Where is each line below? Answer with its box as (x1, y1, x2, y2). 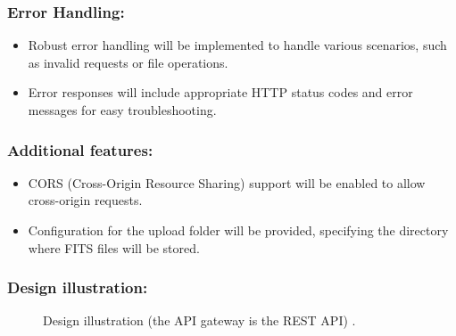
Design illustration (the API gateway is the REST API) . (43, 311, 356, 330)
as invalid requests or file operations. (28, 53, 228, 71)
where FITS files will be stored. (28, 238, 200, 257)
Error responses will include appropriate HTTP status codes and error (28, 83, 413, 102)
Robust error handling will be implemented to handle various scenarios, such (28, 36, 447, 54)
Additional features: (7, 138, 153, 160)
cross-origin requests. (28, 191, 143, 209)
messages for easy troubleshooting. (28, 101, 217, 119)
